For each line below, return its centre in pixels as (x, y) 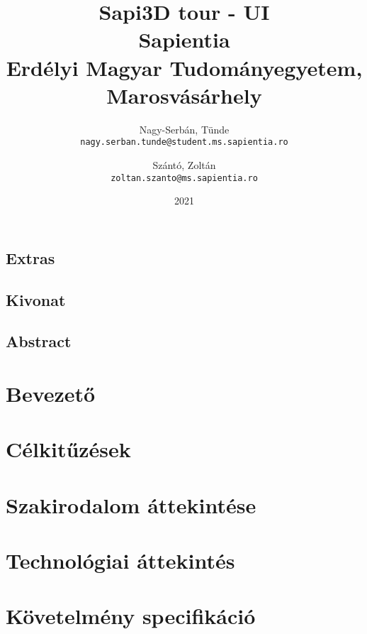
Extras (30, 257)
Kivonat (36, 299)
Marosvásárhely (184, 95)
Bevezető (51, 393)
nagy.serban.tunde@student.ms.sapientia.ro (184, 142)
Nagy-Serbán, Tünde (184, 129)
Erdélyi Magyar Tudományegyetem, (184, 67)
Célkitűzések (68, 449)
